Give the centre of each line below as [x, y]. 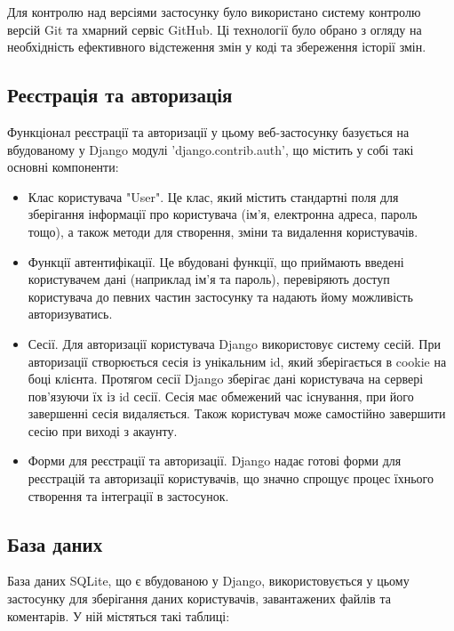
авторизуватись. [70, 314]
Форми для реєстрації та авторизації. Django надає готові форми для [215, 461]
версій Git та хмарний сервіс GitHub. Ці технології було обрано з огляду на [215, 29]
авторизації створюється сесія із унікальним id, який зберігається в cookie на [237, 361]
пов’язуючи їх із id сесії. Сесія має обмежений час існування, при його [221, 396]
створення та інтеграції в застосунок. [128, 495]
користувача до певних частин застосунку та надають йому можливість [220, 296]
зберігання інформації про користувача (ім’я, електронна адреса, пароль [223, 214]
